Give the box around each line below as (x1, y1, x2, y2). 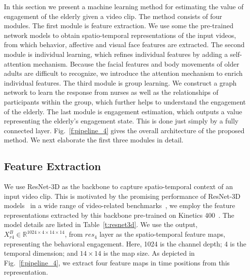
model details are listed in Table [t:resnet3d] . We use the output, (4, 219, 198, 229)
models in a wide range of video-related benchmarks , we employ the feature (4, 200, 235, 210)
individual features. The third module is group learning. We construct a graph (4, 77, 237, 87)
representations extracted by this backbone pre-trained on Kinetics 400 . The (4, 210, 234, 220)
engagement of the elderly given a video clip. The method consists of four (4, 11, 222, 21)
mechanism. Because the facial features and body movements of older (33, 58, 239, 69)
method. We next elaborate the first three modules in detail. (4, 135, 183, 145)
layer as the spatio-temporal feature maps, (99, 229, 225, 239)
